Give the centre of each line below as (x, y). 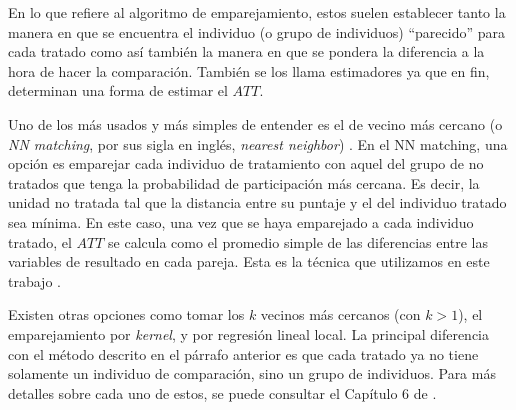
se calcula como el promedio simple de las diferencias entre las (298, 241)
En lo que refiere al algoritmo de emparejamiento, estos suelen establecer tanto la (257, 12)
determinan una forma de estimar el (118, 90)
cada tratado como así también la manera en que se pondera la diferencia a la (246, 51)
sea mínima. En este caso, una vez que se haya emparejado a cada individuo (241, 221)
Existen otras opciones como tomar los (126, 314)
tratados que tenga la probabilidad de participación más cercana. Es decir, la (244, 182)
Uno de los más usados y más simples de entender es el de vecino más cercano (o (255, 123)
